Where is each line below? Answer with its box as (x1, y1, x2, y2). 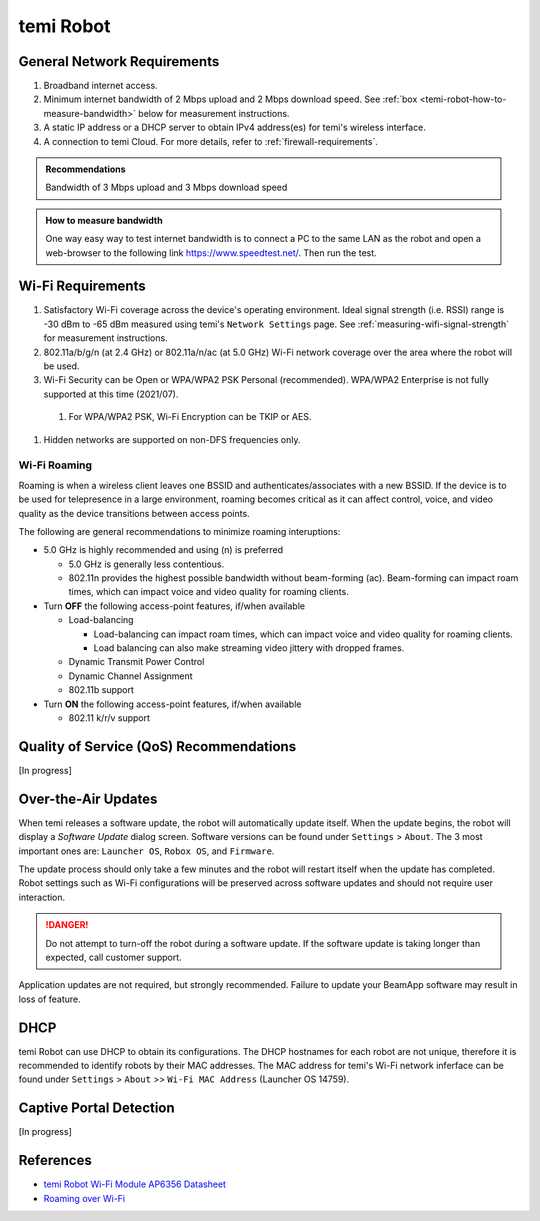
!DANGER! (45, 919, 89, 931)
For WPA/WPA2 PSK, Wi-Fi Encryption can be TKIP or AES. (68, 411, 312, 423)
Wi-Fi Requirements (18, 278, 146, 295)
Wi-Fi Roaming (18, 458, 93, 472)
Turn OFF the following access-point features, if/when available (43, 600, 305, 612)
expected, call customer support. (45, 951, 182, 963)
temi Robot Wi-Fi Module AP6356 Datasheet (43, 1178, 227, 1190)
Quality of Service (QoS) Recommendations (18, 738, 297, 755)
